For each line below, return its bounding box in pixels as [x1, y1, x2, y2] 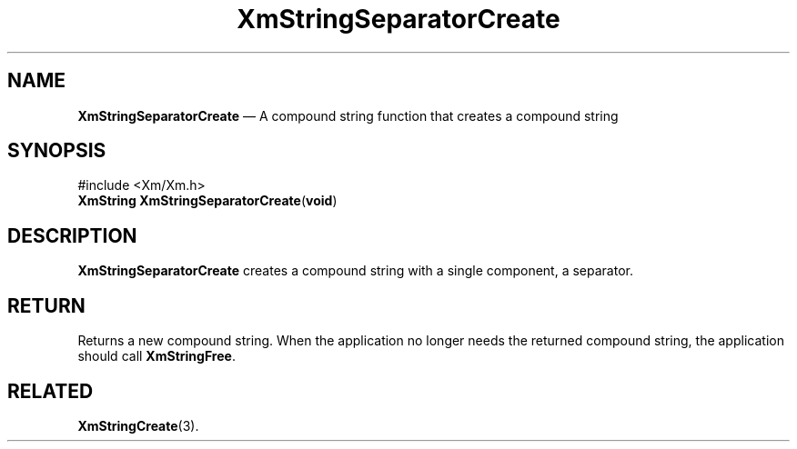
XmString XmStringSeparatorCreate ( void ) [77, 193, 338, 209]
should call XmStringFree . [77, 348, 236, 364]
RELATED [7, 379, 94, 403]
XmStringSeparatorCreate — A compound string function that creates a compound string [77, 107, 619, 124]
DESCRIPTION [7, 224, 137, 247]
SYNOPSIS [7, 139, 106, 163]
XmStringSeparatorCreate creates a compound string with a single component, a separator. [77, 263, 633, 279]
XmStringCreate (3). [77, 417, 199, 434]
